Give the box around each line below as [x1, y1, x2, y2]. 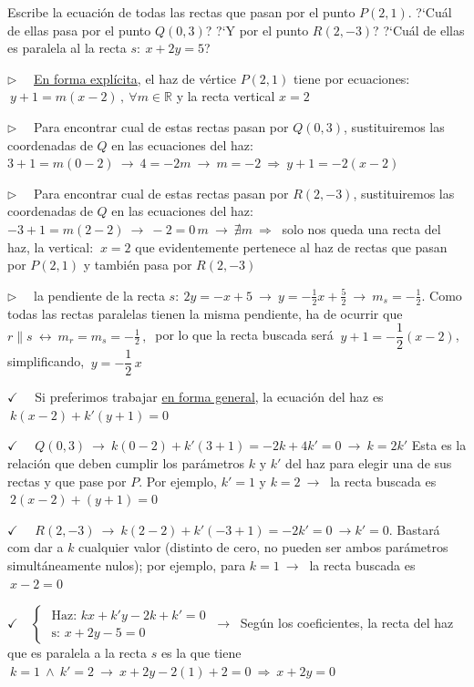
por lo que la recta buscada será [155, 325, 334, 344]
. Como [421, 285, 462, 304]
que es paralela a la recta [7, 643, 147, 662]
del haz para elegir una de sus [285, 454, 452, 473]
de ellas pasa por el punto [7, 20, 151, 39]
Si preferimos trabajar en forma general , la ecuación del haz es [35, 387, 384, 406]
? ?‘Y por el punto [205, 20, 309, 39]
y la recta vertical [176, 87, 275, 106]
